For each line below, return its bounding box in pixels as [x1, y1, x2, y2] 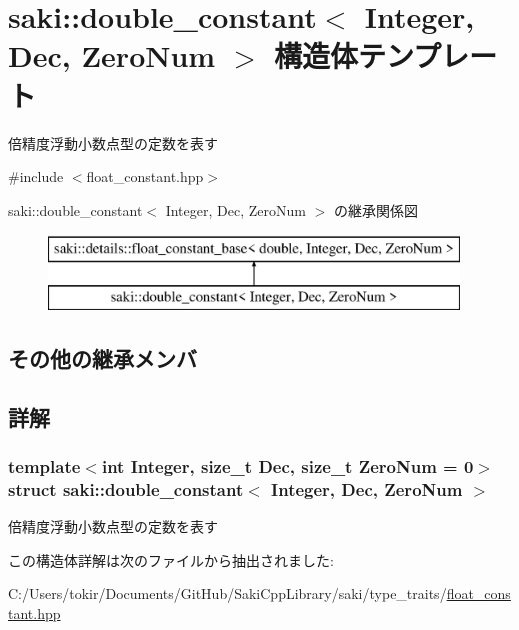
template [8, 453, 81, 478]
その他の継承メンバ [8, 342, 197, 373]
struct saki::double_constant [8, 476, 244, 501]
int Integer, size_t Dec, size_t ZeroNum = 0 [101, 453, 474, 478]
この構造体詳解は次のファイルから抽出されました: [8, 549, 334, 570]
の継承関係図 [333, 199, 418, 220]
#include [8, 166, 64, 187]
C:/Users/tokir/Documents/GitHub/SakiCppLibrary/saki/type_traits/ [8, 583, 447, 604]
